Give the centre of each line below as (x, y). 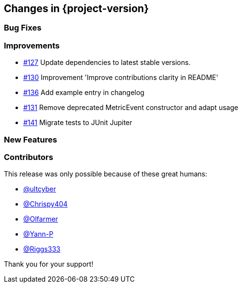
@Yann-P (38, 234)
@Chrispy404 (46, 204)
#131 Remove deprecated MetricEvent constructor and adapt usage (131, 108)
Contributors (29, 157)
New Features (31, 139)
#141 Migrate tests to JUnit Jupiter (78, 123)
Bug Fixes (23, 28)
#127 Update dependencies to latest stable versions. (107, 63)
